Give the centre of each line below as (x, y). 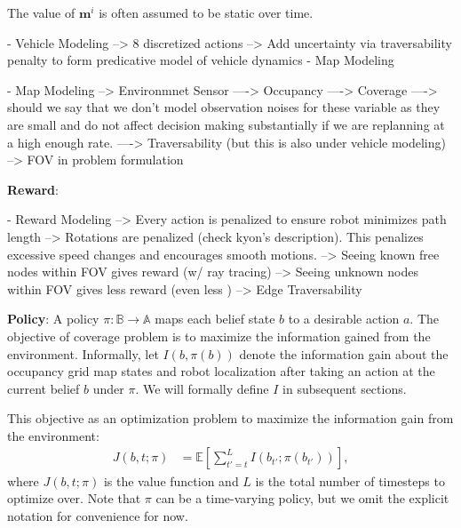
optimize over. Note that (74, 498)
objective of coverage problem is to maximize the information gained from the (219, 336)
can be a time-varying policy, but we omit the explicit (302, 498)
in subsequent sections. (345, 388)
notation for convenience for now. (98, 515)
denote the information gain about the (344, 353)
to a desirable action (344, 319)
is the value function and (171, 480)
